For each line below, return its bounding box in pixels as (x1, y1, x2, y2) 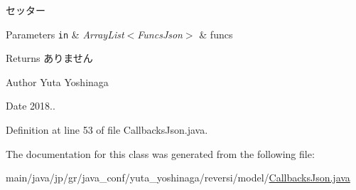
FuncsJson (137, 26, 183, 41)
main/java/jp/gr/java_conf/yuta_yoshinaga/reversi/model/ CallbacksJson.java (6, 170, 350, 185)
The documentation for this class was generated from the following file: (6, 146, 315, 161)
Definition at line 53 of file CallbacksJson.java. (6, 122, 208, 137)
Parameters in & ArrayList (6, 26, 124, 41)
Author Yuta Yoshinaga (6, 74, 109, 89)
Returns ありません (6, 51, 93, 65)
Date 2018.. (6, 98, 55, 113)
